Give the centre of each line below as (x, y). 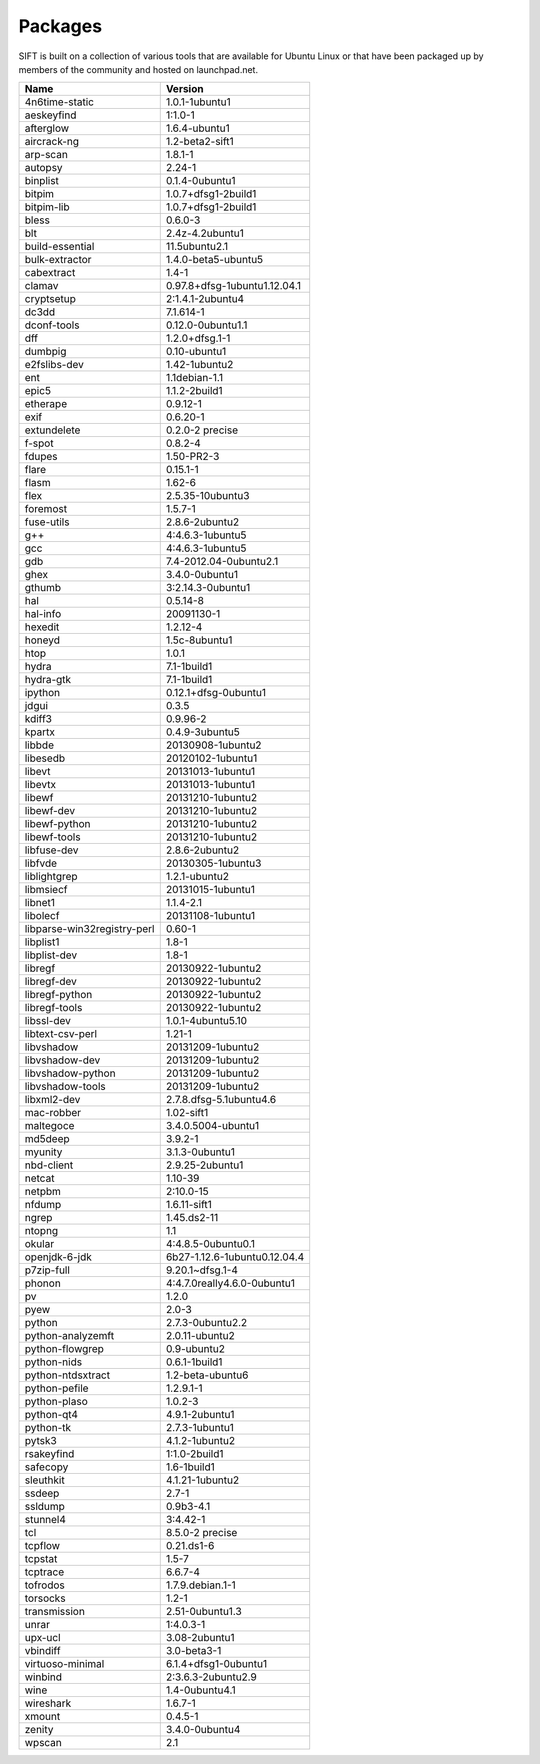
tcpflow (42, 1546)
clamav (41, 286)
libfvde (41, 863)
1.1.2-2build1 (194, 391)
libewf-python (57, 824)
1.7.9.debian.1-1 (201, 1585)
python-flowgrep (64, 1349)
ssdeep (42, 1493)
